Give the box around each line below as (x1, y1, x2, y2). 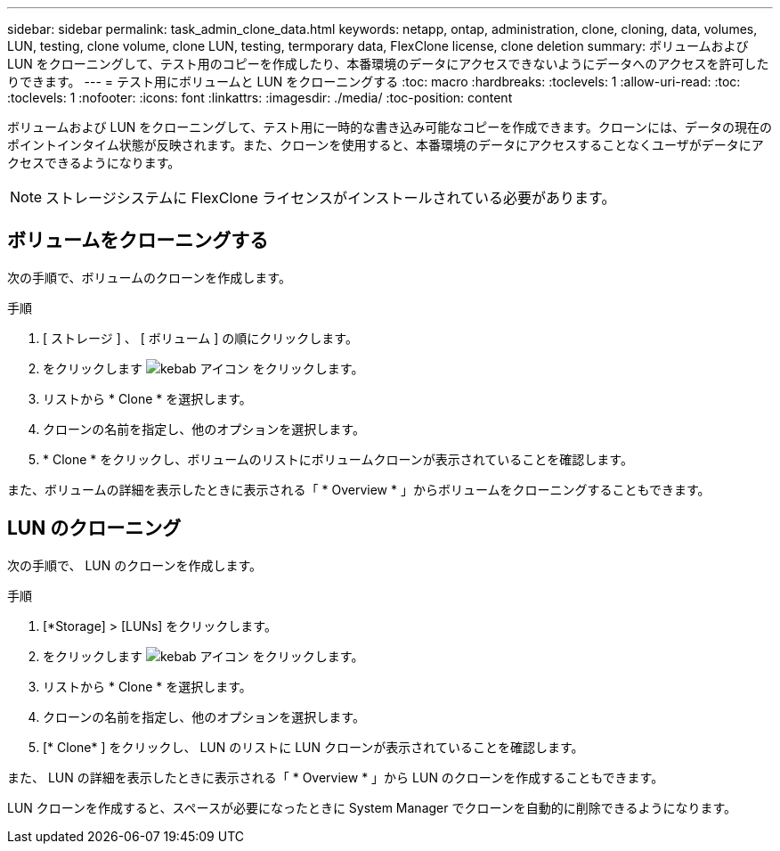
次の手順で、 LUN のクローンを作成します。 (7, 557, 263, 573)
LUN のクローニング (7, 517, 182, 540)
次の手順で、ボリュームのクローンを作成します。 (7, 269, 291, 285)
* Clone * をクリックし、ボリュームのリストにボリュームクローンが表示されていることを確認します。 (43, 451, 633, 467)
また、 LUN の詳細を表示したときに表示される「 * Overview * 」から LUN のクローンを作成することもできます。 (7, 769, 664, 785)
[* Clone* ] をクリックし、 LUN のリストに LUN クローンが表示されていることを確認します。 (43, 739, 584, 755)
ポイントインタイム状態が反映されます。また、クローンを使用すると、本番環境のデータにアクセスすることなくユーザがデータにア (7, 137, 764, 152)
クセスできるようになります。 (7, 155, 181, 170)
